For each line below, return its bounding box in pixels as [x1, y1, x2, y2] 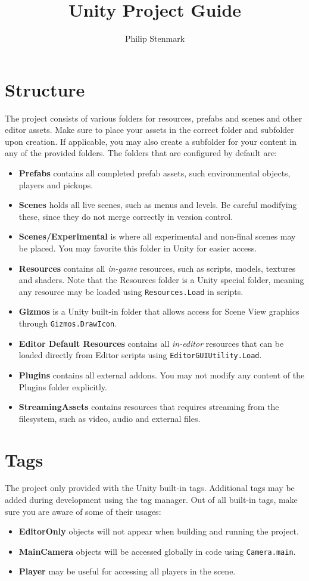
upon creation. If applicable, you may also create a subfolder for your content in [5, 135, 296, 147]
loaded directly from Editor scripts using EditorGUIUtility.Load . [18, 349, 262, 361]
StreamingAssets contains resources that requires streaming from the [18, 400, 279, 413]
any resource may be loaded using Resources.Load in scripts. [18, 285, 244, 297]
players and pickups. [18, 178, 93, 191]
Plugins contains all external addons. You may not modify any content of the [18, 368, 305, 381]
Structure [5, 77, 85, 101]
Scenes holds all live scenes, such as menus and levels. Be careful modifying [18, 198, 297, 211]
